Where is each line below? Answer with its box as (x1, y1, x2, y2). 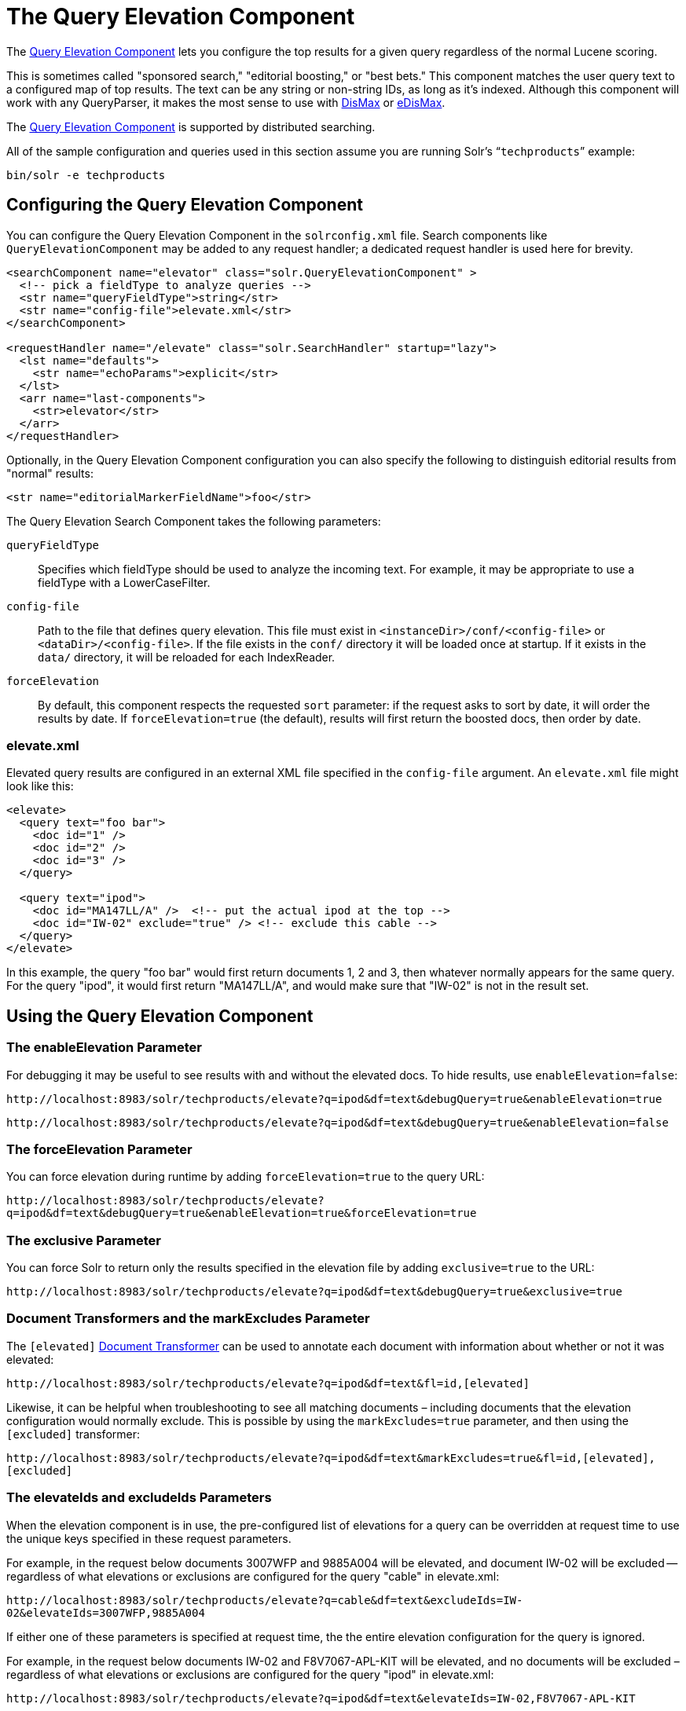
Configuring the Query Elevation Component (6, 195, 363, 215)
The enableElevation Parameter (6, 1039, 202, 1056)
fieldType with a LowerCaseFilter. (38, 575, 211, 589)
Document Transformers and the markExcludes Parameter (6, 1310, 370, 1327)
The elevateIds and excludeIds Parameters (6, 1489, 272, 1506)
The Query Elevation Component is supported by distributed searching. (6, 119, 376, 134)
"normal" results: (6, 466, 94, 480)
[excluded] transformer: (6, 1427, 140, 1441)
